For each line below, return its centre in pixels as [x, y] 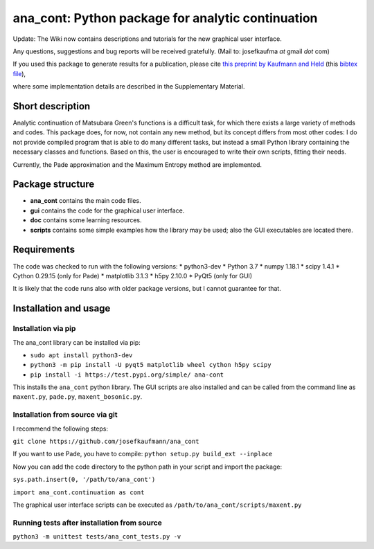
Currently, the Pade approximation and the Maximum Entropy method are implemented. [137, 164]
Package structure [54, 184]
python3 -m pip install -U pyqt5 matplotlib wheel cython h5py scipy [151, 365]
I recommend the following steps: [61, 429]
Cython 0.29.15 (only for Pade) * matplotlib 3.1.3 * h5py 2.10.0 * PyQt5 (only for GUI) [133, 276]
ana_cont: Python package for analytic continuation [165, 18]
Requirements [44, 250]
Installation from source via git [65, 415]
